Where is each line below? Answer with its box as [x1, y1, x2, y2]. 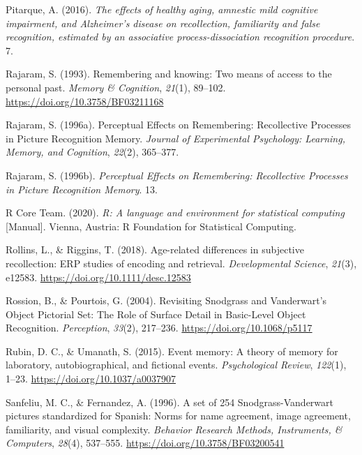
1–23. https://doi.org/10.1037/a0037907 [6, 371, 176, 386]
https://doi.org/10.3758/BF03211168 [6, 94, 164, 108]
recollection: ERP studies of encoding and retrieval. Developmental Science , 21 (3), [6, 255, 357, 270]
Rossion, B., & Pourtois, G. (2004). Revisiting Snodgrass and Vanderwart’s [6, 293, 327, 308]
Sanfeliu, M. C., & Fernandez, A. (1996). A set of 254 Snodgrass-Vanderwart [6, 394, 334, 409]
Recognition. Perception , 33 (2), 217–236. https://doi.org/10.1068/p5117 [6, 320, 312, 335]
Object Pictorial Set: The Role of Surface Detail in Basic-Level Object [6, 306, 306, 321]
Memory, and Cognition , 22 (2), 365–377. [6, 144, 179, 159]
